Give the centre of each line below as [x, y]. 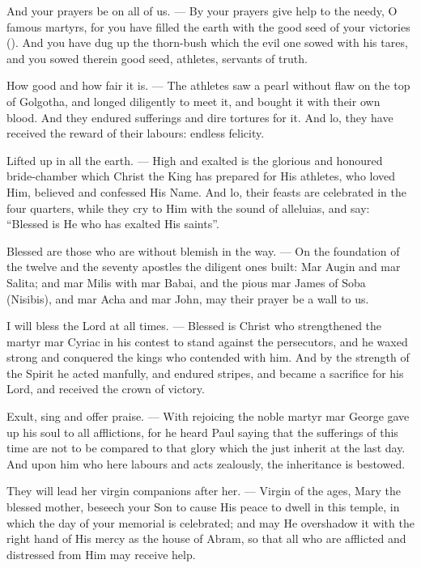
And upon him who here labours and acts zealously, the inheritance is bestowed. [206, 463]
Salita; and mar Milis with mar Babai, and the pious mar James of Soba [186, 282]
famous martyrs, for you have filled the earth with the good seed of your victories [208, 26]
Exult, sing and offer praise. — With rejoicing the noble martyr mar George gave [208, 416]
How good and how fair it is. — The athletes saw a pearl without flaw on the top [208, 85]
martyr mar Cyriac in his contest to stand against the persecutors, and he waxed [207, 341]
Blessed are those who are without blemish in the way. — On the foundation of [203, 250]
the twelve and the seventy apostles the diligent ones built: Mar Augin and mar [204, 267]
